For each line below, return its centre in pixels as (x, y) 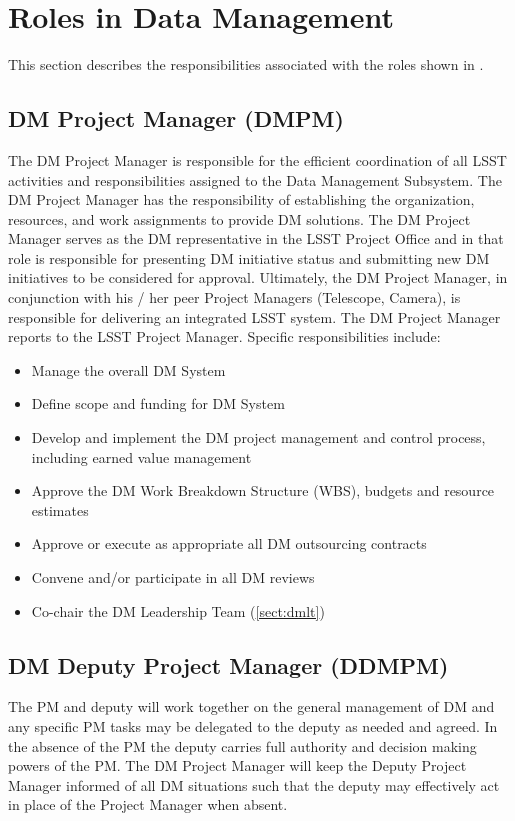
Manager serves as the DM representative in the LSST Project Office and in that (256, 238)
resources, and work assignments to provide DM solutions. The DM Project (239, 218)
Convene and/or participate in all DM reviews (173, 577)
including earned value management (141, 456)
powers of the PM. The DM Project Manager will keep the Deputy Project (237, 765)
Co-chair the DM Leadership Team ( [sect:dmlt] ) (178, 610)
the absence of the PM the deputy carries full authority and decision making (242, 745)
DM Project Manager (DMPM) (176, 118)
